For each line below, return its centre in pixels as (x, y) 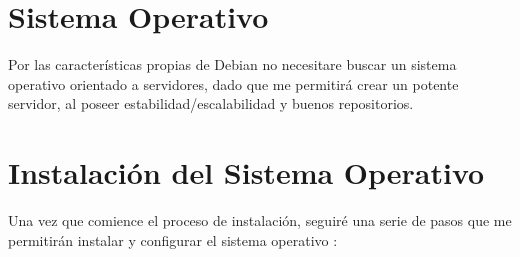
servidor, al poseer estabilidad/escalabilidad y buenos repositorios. (211, 103)
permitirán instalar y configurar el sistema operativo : (173, 239)
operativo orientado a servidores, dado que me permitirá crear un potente (233, 83)
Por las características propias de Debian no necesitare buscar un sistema (232, 64)
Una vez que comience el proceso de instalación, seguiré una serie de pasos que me (260, 220)
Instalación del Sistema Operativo (246, 172)
